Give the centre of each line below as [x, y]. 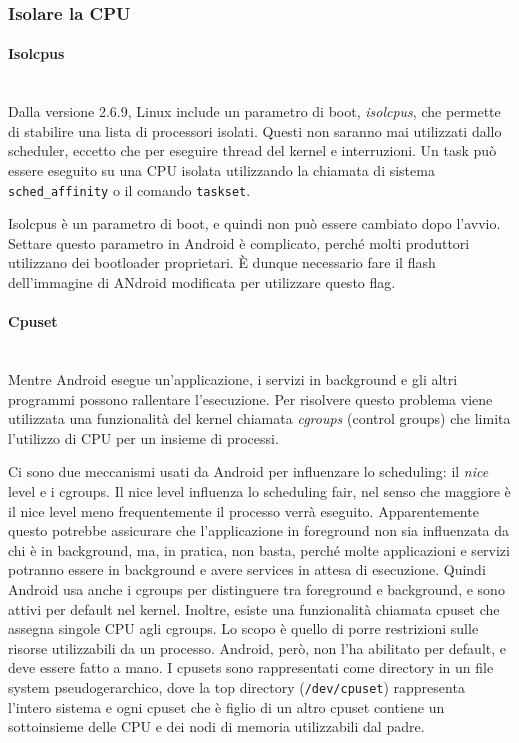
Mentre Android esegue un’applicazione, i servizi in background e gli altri [233, 379]
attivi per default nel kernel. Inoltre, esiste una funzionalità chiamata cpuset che [254, 608]
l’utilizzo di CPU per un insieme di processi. [143, 437]
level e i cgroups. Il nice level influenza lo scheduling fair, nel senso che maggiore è [259, 491]
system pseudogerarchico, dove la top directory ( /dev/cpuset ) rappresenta [236, 686]
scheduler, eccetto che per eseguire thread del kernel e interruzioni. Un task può [252, 150]
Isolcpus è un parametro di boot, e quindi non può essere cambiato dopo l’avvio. [254, 223]
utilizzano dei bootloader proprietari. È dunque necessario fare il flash [222, 262]
